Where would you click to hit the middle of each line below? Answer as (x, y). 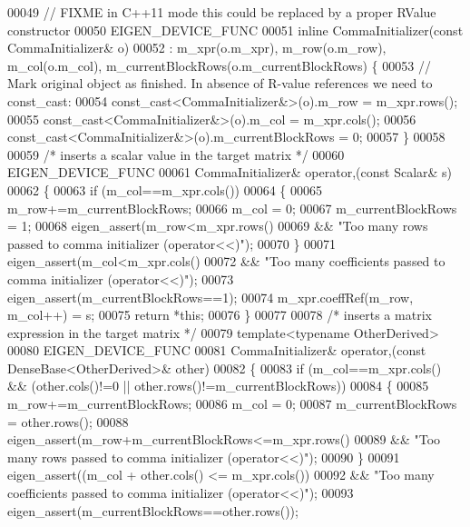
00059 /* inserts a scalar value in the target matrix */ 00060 (176, 154)
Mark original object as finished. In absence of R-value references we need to (220, 83)
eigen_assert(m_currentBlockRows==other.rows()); (153, 510)
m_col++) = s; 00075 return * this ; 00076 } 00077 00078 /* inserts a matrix (220, 315)
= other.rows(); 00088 (68, 421)
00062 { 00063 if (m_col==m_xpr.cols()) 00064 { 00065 (165, 189)
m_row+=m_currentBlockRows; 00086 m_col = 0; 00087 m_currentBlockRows (232, 404)
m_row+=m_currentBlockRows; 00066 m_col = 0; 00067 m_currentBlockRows (232, 208)
